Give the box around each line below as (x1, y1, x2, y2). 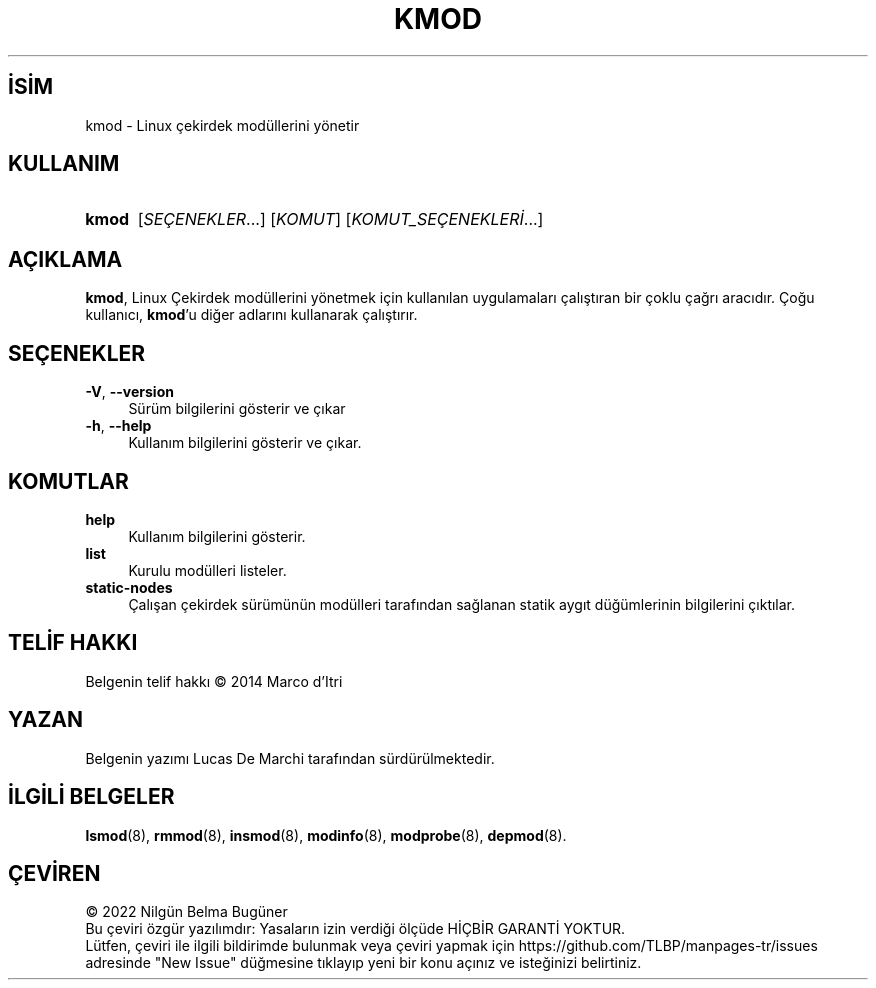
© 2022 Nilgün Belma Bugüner (85, 903, 288, 921)
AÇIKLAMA (8, 246, 123, 272)
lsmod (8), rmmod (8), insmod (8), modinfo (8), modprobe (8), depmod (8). (85, 826, 567, 844)
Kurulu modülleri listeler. (128, 561, 287, 579)
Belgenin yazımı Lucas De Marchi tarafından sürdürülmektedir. (85, 749, 495, 767)
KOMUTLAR (8, 468, 129, 494)
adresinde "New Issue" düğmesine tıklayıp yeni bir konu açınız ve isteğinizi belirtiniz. (85, 954, 642, 972)
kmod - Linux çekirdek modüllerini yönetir (85, 116, 360, 134)
